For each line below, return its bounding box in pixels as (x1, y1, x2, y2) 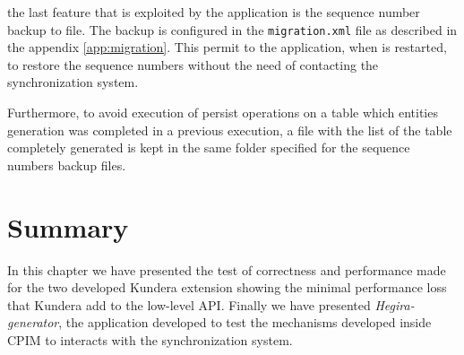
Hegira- (374, 295, 415, 314)
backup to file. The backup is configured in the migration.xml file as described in (7, 20, 458, 39)
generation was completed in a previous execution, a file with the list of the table (7, 120, 452, 139)
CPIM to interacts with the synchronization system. (7, 330, 293, 349)
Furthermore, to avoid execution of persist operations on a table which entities (7, 103, 438, 122)
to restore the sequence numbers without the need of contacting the (7, 55, 379, 74)
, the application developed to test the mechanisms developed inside (58, 313, 432, 332)
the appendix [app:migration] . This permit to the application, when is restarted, (7, 38, 447, 56)
